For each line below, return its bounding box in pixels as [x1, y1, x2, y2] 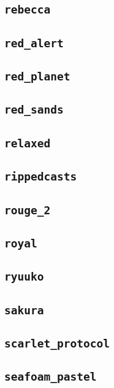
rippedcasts [4, 170, 77, 184]
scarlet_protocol [4, 336, 110, 350]
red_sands [4, 103, 64, 117]
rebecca [4, 3, 51, 17]
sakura [4, 303, 44, 317]
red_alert [4, 36, 64, 50]
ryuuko [4, 270, 44, 284]
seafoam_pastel [4, 370, 97, 384]
